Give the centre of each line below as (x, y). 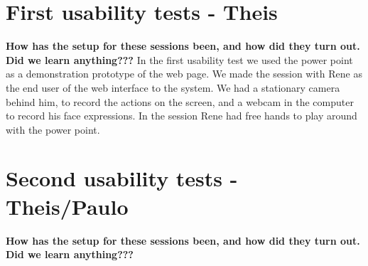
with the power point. (53, 129)
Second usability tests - (122, 178)
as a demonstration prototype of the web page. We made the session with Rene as (184, 74)
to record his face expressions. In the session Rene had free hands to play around (182, 116)
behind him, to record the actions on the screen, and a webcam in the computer (180, 101)
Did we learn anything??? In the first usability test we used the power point (179, 59)
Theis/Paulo (67, 206)
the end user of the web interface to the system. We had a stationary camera (173, 87)
